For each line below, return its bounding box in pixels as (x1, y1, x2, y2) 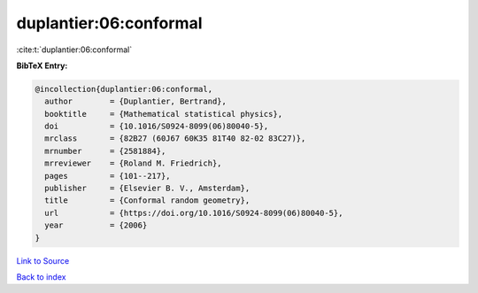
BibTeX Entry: (16, 60, 68, 71)
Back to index (16, 271, 66, 282)
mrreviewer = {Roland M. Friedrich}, (44, 158, 222, 168)
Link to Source (16, 255, 70, 266)
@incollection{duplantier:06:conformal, (35, 84, 212, 94)
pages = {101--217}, (44, 171, 172, 181)
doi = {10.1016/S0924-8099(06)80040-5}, (44, 121, 269, 132)
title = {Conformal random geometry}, (44, 196, 251, 205)
